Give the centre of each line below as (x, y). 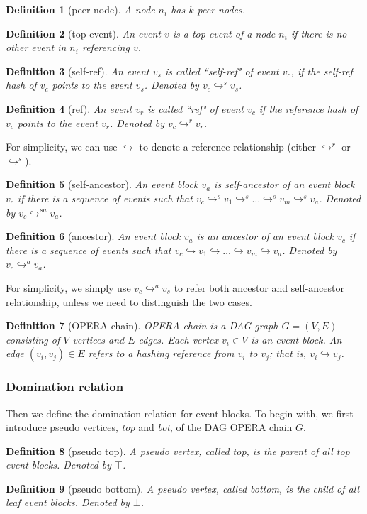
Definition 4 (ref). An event (69, 108)
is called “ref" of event (196, 108)
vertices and (98, 339)
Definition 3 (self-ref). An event (78, 71)
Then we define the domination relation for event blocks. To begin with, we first (180, 413)
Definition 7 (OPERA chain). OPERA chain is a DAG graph (142, 326)
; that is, (288, 353)
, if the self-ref (322, 71)
